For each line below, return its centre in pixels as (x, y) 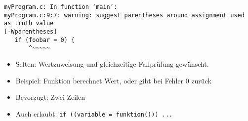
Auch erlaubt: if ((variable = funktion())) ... (94, 113)
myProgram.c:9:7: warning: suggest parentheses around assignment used (124, 15)
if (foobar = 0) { (45, 40)
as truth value (29, 23)
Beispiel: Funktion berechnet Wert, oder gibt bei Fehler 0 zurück (113, 80)
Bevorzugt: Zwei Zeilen (50, 97)
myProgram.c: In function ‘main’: (61, 7)
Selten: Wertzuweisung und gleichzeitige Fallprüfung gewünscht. (112, 63)
